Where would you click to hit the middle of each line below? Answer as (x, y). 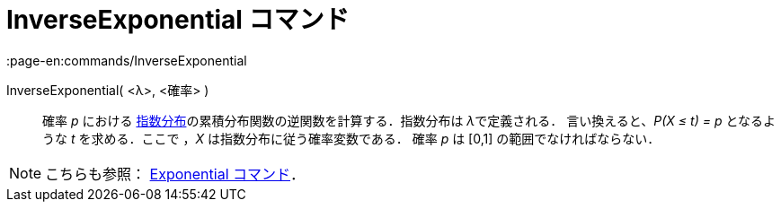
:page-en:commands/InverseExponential (127, 60)
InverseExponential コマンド (178, 20)
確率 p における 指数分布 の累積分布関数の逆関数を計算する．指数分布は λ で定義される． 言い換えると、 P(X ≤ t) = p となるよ (409, 120)
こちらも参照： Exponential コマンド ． (175, 174)
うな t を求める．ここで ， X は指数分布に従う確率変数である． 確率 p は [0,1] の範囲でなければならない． (351, 138)
